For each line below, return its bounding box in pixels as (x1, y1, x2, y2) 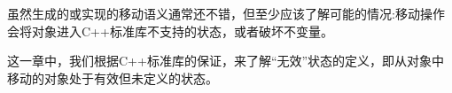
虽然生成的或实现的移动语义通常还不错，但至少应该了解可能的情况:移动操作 (7, 4, 445, 22)
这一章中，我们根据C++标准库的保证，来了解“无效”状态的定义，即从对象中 (7, 51, 445, 70)
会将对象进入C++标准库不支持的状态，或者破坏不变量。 (7, 21, 333, 40)
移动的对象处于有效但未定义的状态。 (7, 68, 218, 87)
